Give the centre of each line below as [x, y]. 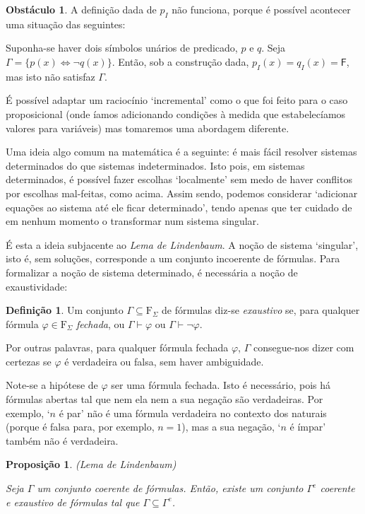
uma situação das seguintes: [66, 24]
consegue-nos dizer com [304, 347]
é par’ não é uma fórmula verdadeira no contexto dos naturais [193, 413]
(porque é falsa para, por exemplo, [80, 427]
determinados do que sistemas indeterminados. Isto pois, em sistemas [155, 165]
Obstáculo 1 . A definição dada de [81, 9]
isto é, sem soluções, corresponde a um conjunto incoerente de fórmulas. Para [173, 258]
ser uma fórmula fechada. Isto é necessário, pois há [221, 385]
